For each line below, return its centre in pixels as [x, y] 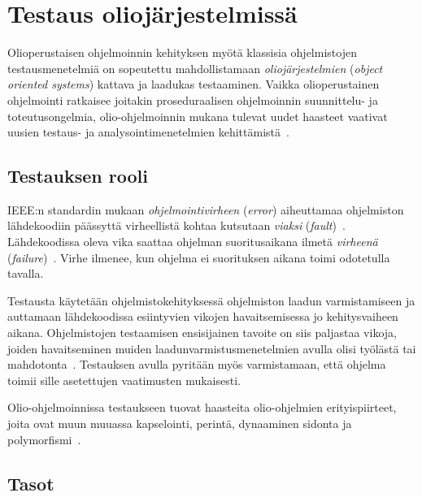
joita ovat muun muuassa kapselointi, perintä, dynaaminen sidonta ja [180, 424]
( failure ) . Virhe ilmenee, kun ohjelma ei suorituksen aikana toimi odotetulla [199, 257]
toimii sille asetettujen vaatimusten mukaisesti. [124, 380]
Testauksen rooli [78, 176]
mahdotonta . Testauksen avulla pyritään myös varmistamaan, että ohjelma [197, 364]
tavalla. [26, 273]
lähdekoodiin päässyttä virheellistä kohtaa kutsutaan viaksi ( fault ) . [176, 225]
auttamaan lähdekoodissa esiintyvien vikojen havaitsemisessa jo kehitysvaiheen [203, 316]
